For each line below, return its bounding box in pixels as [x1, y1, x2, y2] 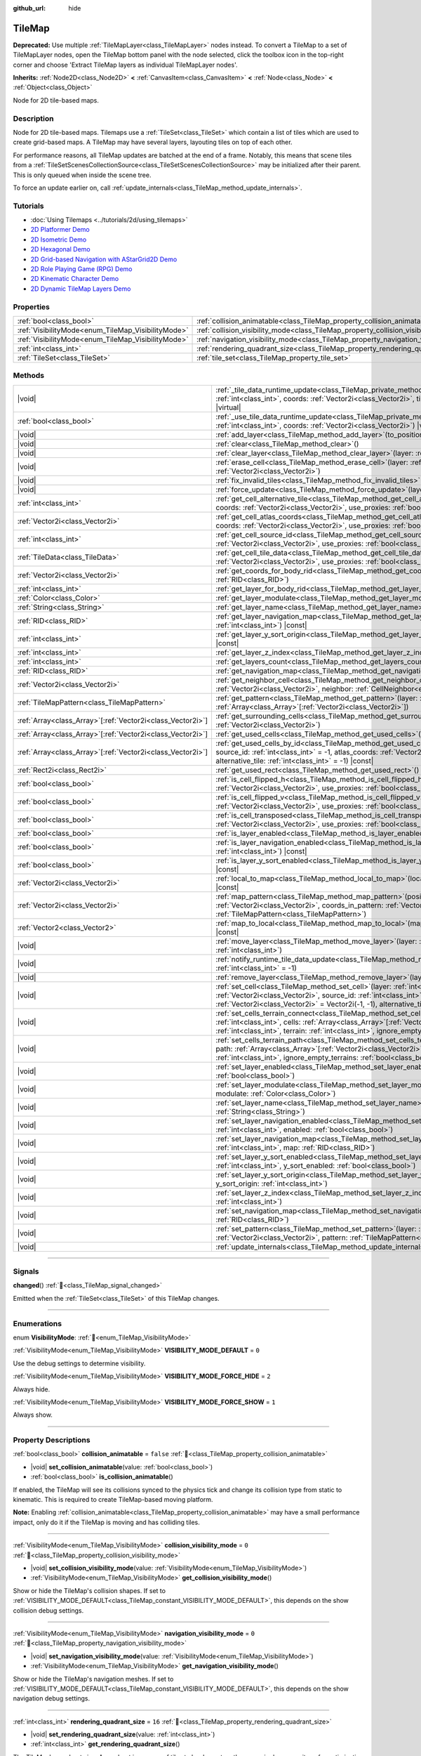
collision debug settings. [13, 1606, 84, 1615]
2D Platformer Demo [30, 225, 91, 234]
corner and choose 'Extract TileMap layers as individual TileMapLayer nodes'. [13, 60, 238, 69]
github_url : [13, 4, 46, 12]
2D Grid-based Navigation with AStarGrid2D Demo [30, 255, 178, 263]
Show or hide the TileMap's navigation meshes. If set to [13, 1675, 174, 1683]
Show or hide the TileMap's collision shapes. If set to [13, 1586, 166, 1594]
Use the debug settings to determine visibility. [13, 1359, 146, 1368]
